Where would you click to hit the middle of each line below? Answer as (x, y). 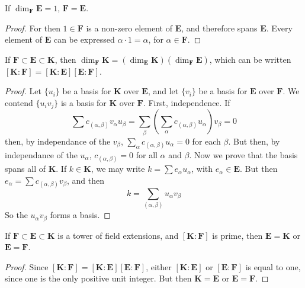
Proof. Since (27, 266)
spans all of (25, 169)
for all (147, 154)
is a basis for (84, 102)
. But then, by (254, 141)
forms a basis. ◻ (80, 215)
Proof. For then (33, 28)
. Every (279, 28)
